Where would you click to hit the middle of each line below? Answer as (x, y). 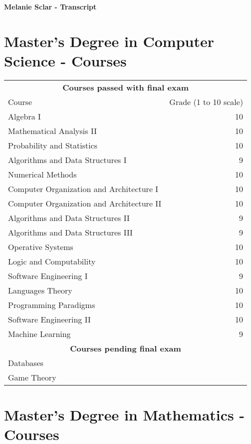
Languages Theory (40, 290)
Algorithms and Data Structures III (70, 232)
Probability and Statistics (53, 145)
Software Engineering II (49, 319)
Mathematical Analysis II (52, 130)
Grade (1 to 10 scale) (206, 101)
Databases (26, 362)
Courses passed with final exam (125, 87)
